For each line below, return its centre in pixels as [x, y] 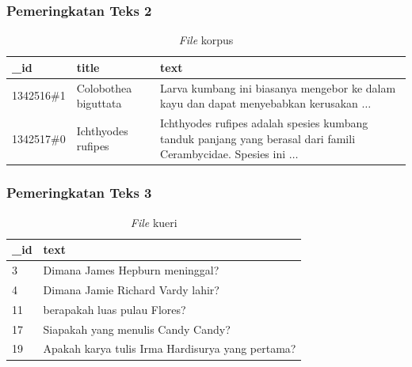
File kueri [154, 222]
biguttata [99, 103]
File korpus [206, 40]
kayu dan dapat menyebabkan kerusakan [259, 103]
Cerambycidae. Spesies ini [223, 154]
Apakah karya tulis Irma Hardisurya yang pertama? [170, 348]
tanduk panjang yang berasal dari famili [258, 138]
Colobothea [104, 87]
